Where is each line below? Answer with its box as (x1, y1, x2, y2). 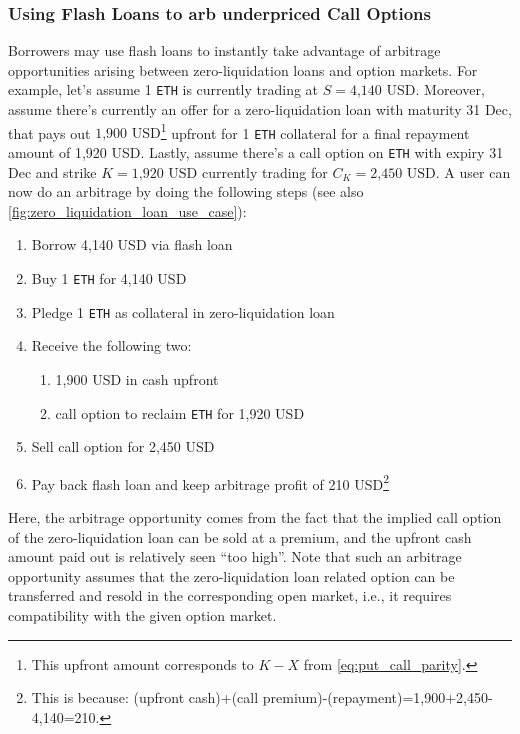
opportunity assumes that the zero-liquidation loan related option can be (8, 565, 455, 586)
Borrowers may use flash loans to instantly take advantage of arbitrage (8, 40, 441, 61)
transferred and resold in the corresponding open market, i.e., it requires (8, 585, 452, 606)
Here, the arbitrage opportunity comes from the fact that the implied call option (8, 507, 502, 527)
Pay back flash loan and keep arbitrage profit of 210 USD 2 (31, 470, 390, 494)
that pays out (8, 122, 91, 143)
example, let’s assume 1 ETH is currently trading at (8, 79, 319, 100)
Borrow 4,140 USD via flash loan (31, 234, 233, 255)
